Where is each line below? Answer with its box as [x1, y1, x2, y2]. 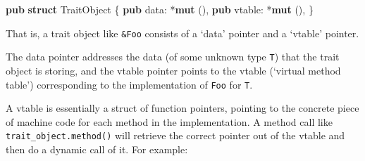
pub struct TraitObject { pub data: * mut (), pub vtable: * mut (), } [6, 2, 314, 16]
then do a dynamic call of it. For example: [6, 142, 188, 156]
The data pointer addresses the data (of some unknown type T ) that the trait [6, 49, 340, 64]
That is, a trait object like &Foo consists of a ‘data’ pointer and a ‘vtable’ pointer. [6, 25, 359, 40]
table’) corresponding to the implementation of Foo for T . [6, 77, 253, 91]
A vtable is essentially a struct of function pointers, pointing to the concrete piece [6, 101, 359, 115]
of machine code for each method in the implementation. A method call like [6, 114, 333, 129]
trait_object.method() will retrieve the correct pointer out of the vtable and [6, 128, 345, 143]
